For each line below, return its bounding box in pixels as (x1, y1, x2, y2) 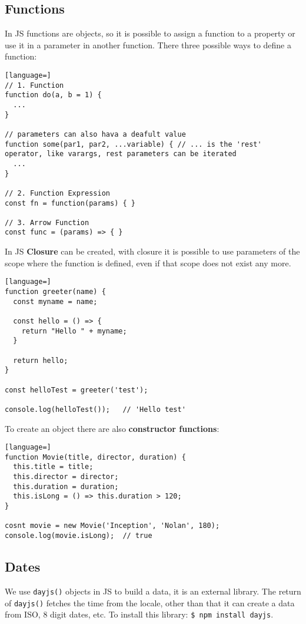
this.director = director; (13, 473, 119, 481)
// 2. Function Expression (5, 189, 110, 197)
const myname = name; (13, 297, 98, 306)
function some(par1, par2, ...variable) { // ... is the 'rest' (5, 140, 262, 148)
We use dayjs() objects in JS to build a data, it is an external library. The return (5, 585, 301, 597)
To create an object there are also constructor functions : (5, 422, 219, 434)
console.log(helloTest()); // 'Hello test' (5, 405, 186, 414)
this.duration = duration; (13, 482, 119, 491)
